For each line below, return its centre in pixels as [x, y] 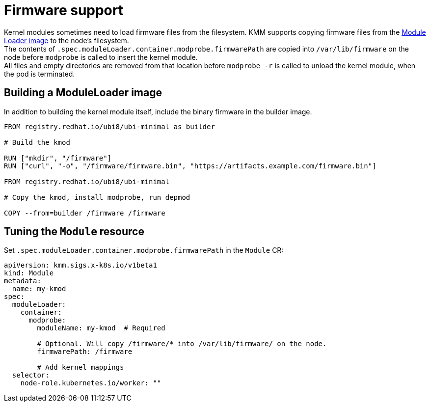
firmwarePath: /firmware [85, 352]
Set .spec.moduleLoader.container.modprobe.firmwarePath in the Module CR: [144, 250]
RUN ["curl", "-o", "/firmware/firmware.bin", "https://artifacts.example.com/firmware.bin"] [190, 166]
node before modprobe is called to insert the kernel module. [101, 57]
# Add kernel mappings [81, 367]
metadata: [23, 281]
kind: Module [29, 273]
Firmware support [64, 10]
